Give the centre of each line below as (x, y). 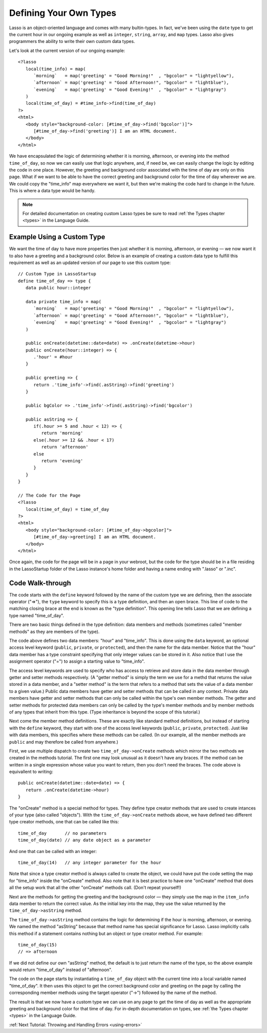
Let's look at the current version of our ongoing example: (67, 50)
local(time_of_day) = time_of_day (67, 509)
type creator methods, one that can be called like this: (64, 822)
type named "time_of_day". (37, 615)
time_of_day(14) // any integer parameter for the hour (90, 862)
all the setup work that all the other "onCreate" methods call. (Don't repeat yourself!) (95, 888)
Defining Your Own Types (63, 13)
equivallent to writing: (31, 772)
